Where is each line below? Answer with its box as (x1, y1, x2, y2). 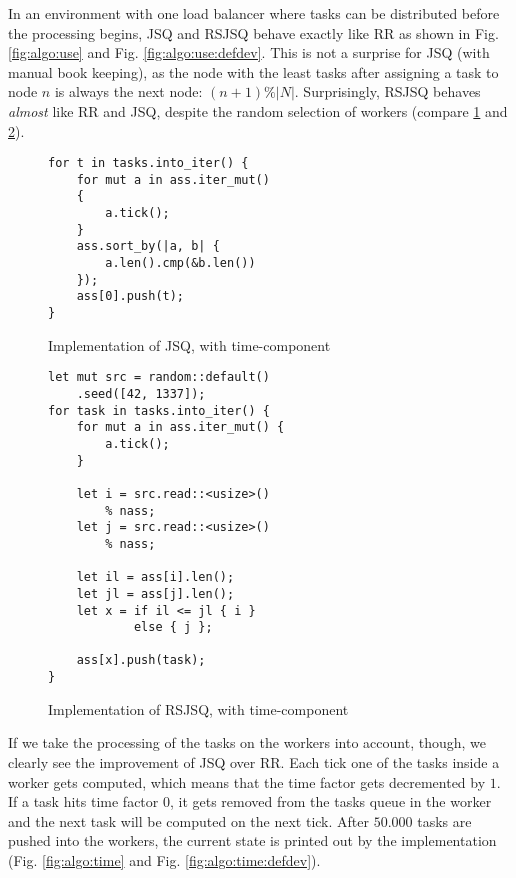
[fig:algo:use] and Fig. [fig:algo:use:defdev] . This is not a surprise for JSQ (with (8, 42, 490, 63)
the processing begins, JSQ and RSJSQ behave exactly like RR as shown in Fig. (8, 22, 499, 43)
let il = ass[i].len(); (76, 570, 235, 585)
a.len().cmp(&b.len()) (105, 256, 256, 271)
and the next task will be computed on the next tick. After (8, 810, 370, 831)
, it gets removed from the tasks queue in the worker (169, 791, 492, 812)
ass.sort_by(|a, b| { (76, 239, 220, 254)
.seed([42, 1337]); (76, 386, 206, 401)
